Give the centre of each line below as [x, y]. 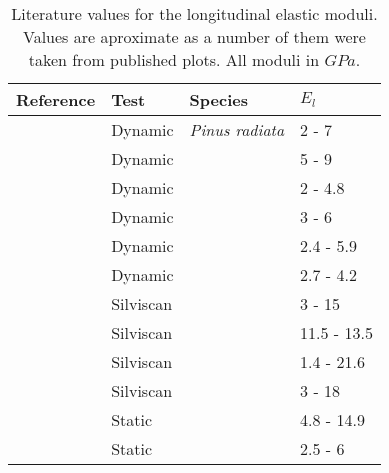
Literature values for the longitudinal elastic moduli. [194, 13]
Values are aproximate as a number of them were [194, 36]
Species [218, 99]
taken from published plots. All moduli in [174, 59]
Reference [56, 99]
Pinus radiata [237, 129]
